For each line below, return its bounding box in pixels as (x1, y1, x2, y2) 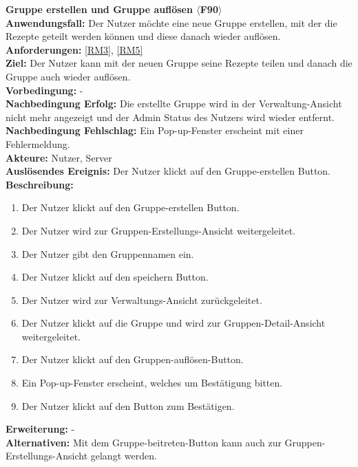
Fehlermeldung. (6, 136, 70, 151)
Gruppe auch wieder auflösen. (6, 69, 131, 83)
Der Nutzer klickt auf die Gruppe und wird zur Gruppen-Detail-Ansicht (21, 316, 326, 330)
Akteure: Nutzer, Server (6, 150, 112, 164)
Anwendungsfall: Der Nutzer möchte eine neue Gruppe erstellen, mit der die (6, 15, 337, 30)
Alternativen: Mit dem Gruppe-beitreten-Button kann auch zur (6, 435, 282, 449)
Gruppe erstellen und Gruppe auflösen (6, 2, 193, 16)
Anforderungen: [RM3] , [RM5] (6, 42, 143, 56)
